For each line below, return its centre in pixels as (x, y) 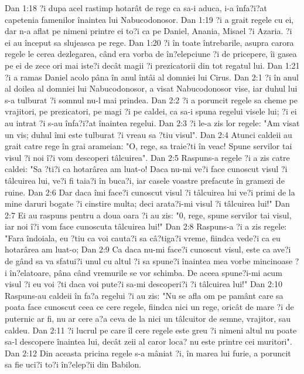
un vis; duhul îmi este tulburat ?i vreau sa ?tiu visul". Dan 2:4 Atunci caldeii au (148, 134)
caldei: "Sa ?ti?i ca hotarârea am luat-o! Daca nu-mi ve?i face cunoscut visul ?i (146, 169)
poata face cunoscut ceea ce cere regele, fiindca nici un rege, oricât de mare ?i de (149, 307)
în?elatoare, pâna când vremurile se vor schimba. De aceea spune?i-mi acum (146, 272)
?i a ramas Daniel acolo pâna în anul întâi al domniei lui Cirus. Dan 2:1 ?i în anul (152, 77)
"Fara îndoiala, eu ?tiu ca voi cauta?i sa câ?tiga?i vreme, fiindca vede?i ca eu (143, 237)
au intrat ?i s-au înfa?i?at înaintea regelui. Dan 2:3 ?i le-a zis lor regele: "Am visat (152, 122)
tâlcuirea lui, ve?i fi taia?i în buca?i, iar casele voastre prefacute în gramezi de (145, 180)
